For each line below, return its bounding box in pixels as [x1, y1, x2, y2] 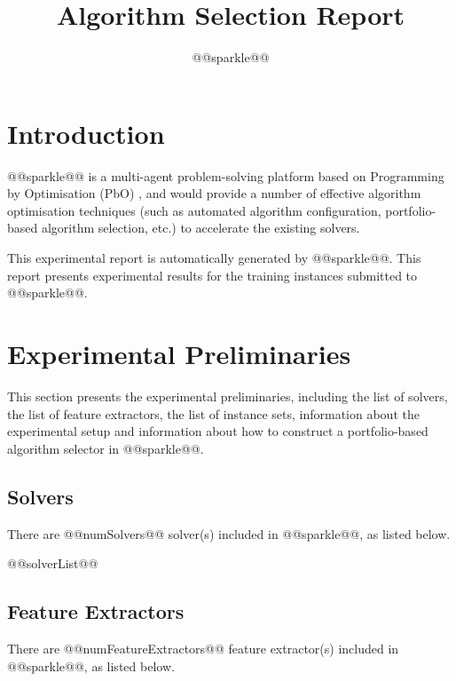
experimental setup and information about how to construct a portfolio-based [7, 422, 428, 440]
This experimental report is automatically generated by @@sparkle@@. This [7, 249, 421, 267]
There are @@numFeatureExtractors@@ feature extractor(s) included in [7, 638, 399, 657]
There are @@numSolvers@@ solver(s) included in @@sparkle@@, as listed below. [7, 524, 451, 542]
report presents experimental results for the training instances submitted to [7, 265, 418, 284]
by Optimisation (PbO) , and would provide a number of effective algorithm [7, 184, 421, 202]
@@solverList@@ [7, 554, 98, 573]
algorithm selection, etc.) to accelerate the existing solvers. [41, 218, 360, 237]
